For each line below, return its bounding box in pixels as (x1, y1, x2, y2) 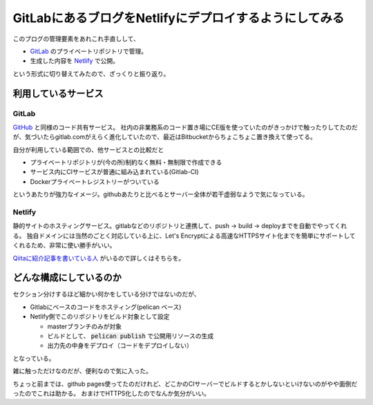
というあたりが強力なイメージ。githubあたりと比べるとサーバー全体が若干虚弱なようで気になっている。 (12, 190, 309, 198)
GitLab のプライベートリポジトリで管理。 (30, 47, 148, 55)
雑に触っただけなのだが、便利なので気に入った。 (12, 367, 152, 375)
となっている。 (12, 354, 55, 362)
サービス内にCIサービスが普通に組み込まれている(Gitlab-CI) (30, 168, 200, 176)
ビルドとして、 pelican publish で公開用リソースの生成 (47, 332, 214, 340)
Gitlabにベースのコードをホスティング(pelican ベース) (30, 303, 182, 311)
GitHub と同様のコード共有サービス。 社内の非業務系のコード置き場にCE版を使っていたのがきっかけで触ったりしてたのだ (12, 123, 358, 131)
